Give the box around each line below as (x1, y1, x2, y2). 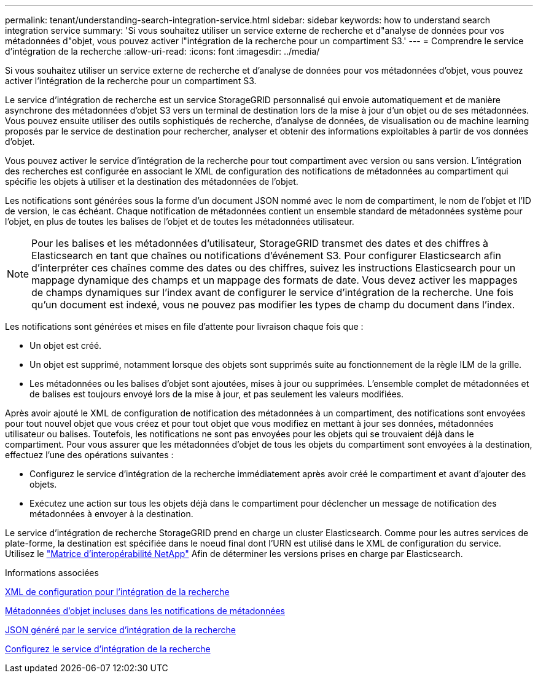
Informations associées (5, 567, 99, 578)
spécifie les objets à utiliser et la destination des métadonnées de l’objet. (5, 176, 298, 187)
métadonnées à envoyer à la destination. (29, 508, 193, 519)
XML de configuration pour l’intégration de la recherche (5, 586, 230, 597)
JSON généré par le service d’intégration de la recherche (5, 625, 236, 635)
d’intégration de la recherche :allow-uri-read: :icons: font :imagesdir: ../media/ (5, 46, 320, 56)
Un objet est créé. (29, 340, 102, 351)
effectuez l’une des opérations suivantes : (5, 450, 174, 460)
